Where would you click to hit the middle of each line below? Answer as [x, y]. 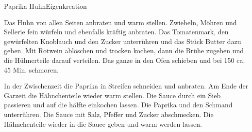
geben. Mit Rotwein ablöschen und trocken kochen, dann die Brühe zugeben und [124, 51]
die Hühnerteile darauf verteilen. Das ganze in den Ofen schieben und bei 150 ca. [125, 60]
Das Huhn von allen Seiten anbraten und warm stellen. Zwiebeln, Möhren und [120, 22]
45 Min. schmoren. [31, 69]
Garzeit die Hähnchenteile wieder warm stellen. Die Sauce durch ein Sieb [112, 95]
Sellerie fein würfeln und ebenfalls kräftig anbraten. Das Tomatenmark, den [116, 32]
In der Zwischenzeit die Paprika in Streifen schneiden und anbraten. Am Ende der [126, 86]
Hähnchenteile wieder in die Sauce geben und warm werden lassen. [103, 124]
